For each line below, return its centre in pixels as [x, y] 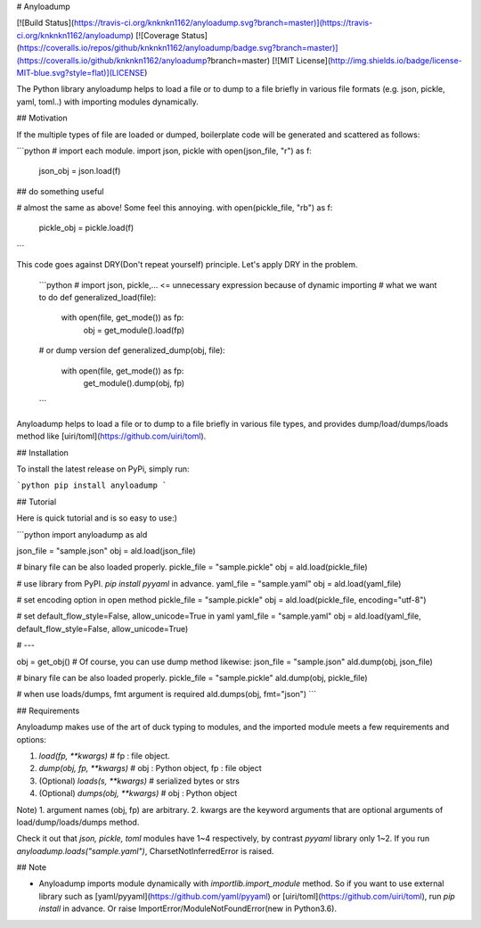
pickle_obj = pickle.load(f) [86, 228]
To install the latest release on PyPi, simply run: [103, 469]
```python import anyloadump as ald [82, 534]
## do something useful [60, 191]
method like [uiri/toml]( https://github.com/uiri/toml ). [111, 436]
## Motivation [42, 118]
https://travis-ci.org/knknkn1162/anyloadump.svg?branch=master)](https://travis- [223, 23]
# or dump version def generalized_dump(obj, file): [132, 350]
